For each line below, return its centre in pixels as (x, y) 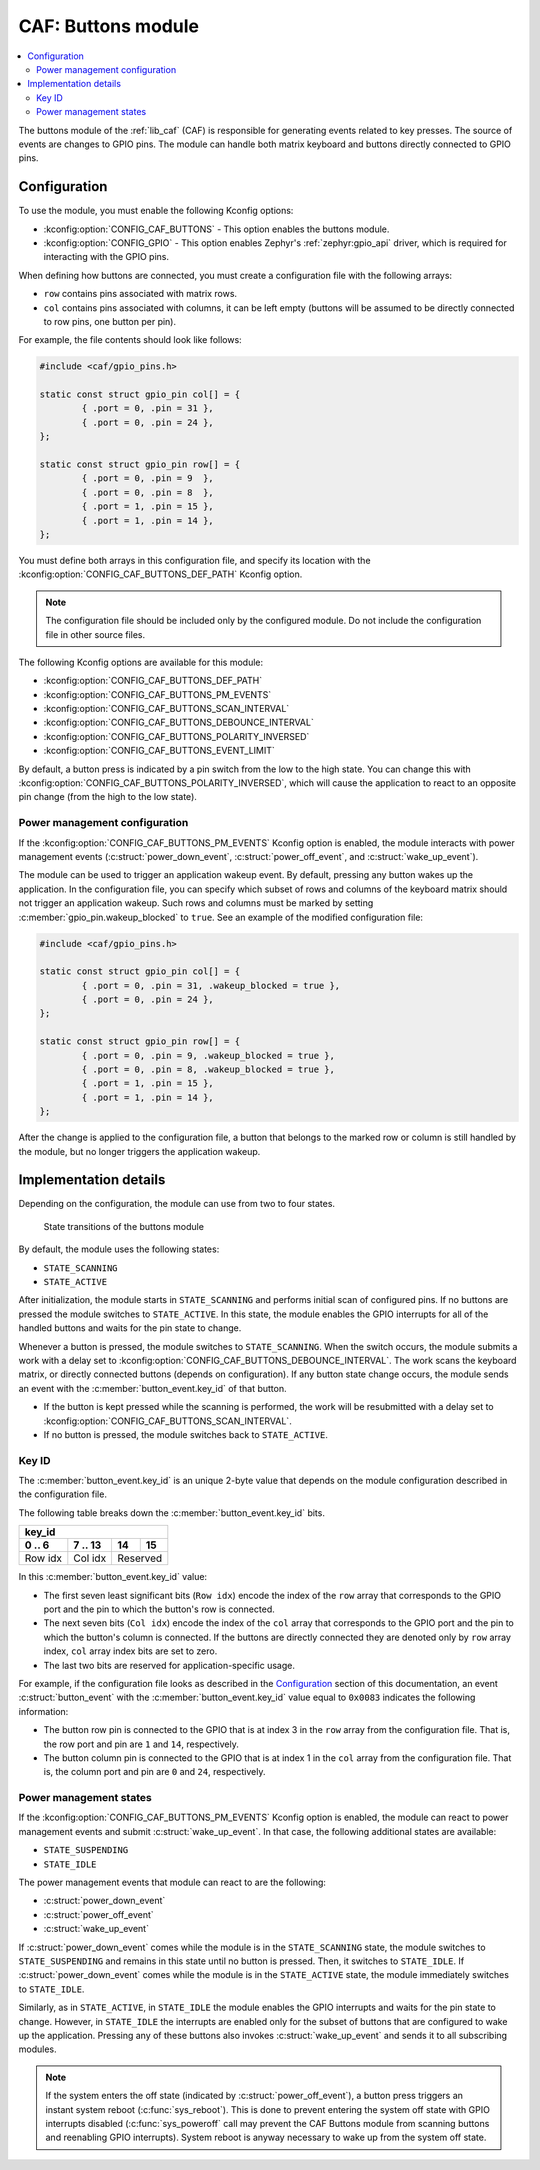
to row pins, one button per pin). (110, 321)
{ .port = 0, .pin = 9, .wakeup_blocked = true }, (208, 1055)
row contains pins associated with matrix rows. (140, 294)
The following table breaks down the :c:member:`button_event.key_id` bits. (171, 1512)
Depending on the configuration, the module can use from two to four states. (176, 1204)
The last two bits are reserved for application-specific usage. (169, 1665)
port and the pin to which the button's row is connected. (159, 1609)
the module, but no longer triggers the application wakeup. (139, 1151)
